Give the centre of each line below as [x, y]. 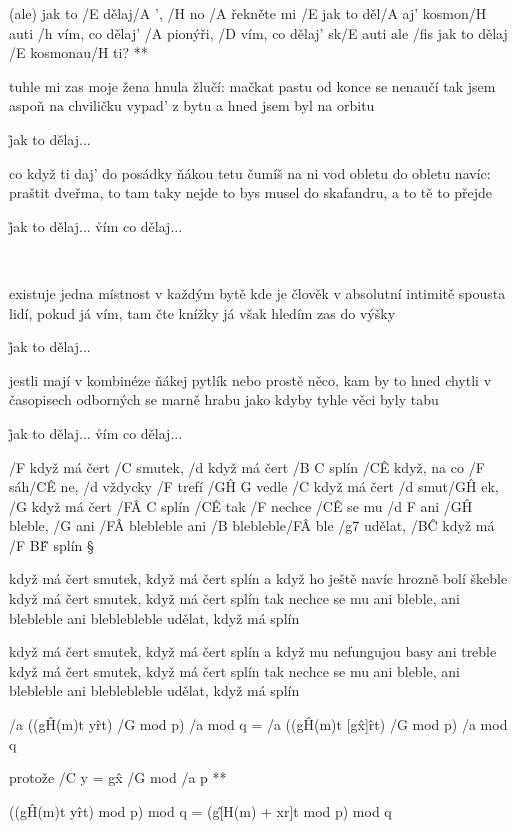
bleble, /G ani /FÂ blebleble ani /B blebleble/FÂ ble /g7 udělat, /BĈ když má [252, 525]
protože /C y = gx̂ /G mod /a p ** [118, 777]
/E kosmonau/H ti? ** [78, 52]
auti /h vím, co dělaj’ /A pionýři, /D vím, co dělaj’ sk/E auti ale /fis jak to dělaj [258, 32]
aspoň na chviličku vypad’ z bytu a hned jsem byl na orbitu [192, 105]
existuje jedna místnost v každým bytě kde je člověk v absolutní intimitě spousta [257, 292]
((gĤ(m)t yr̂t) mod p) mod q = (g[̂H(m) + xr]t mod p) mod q [200, 810]
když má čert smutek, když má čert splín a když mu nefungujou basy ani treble [253, 651]
